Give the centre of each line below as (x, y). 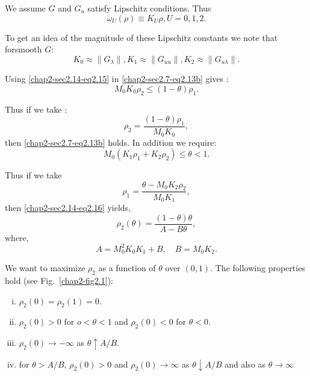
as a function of (127, 268)
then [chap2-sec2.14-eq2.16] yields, (68, 207)
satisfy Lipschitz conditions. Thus (149, 8)
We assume (25, 8)
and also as (245, 364)
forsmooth (23, 49)
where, (17, 237)
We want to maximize (45, 268)
